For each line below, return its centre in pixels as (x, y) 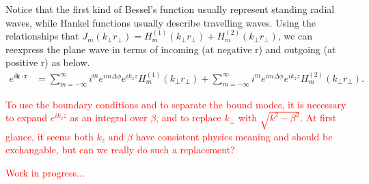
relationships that (42, 36)
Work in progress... (45, 172)
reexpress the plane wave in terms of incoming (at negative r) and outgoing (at (171, 49)
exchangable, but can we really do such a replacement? (120, 150)
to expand (27, 118)
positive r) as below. (48, 62)
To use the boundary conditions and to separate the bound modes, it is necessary (176, 104)
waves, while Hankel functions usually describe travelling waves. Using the (161, 22)
